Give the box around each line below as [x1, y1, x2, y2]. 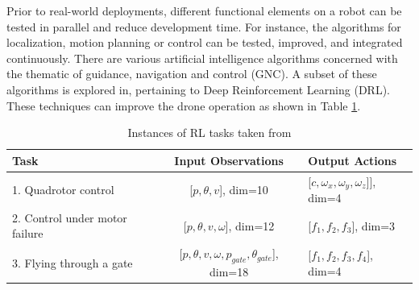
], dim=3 [351, 217, 396, 234]
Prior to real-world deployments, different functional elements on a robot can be [6, 2, 402, 19]
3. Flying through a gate [12, 254, 133, 271]
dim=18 [209, 263, 249, 280]
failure [12, 225, 44, 242]
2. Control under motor [12, 209, 127, 226]
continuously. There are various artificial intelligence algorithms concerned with [6, 49, 398, 66]
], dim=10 [219, 180, 268, 197]
